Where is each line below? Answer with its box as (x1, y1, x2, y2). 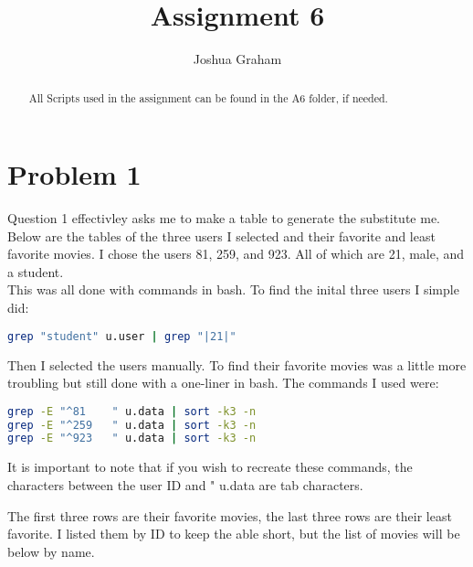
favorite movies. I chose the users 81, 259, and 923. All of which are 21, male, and (7, 244, 465, 263)
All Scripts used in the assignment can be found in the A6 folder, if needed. (28, 90, 388, 105)
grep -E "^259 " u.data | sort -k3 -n (7, 418, 257, 432)
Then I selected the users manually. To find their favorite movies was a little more (7, 355, 467, 374)
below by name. (7, 541, 95, 561)
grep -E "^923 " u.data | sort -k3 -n (7, 432, 257, 445)
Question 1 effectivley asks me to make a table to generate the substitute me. (7, 209, 440, 228)
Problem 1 (7, 155, 142, 193)
